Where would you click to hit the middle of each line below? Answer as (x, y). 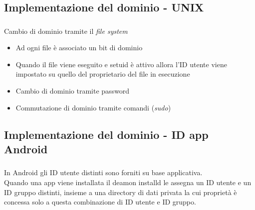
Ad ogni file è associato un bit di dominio (79, 48)
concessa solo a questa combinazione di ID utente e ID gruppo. (100, 202)
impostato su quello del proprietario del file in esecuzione (103, 74)
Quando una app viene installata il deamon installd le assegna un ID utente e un (128, 182)
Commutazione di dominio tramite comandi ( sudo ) (93, 107)
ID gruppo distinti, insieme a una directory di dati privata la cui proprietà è (121, 192)
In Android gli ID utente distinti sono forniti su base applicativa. (103, 172)
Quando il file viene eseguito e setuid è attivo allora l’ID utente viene (121, 64)
